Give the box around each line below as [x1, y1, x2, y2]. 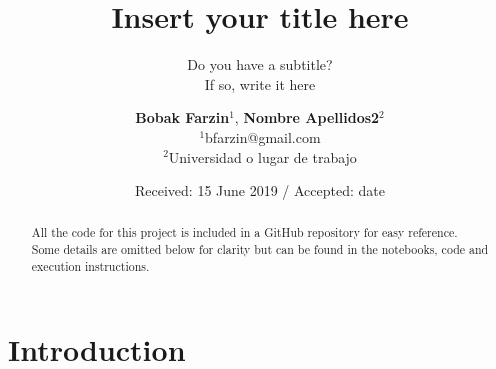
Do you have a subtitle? [187, 54, 333, 75]
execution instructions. [31, 257, 150, 274]
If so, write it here [204, 73, 316, 94]
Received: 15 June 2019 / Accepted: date [134, 180, 385, 201]
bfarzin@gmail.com [205, 126, 321, 147]
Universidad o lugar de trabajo [168, 146, 357, 167]
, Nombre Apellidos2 [234, 107, 380, 128]
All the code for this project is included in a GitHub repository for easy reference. [31, 224, 458, 241]
